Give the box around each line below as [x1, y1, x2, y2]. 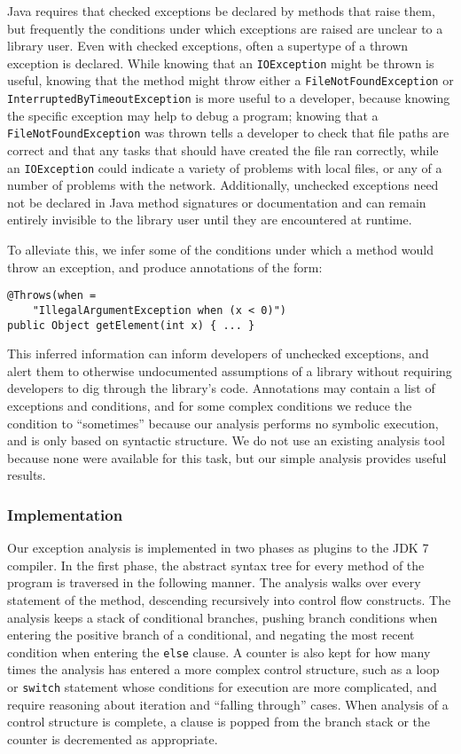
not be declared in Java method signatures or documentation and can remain [7, 192, 426, 211]
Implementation [7, 503, 123, 525]
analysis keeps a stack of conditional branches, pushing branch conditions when [7, 608, 438, 626]
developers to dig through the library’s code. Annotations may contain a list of [7, 379, 435, 397]
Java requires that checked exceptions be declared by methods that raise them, [7, 2, 435, 20]
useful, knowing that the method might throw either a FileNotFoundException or [7, 71, 454, 90]
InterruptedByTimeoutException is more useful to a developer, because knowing [7, 89, 450, 107]
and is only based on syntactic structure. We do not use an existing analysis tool [7, 431, 445, 450]
